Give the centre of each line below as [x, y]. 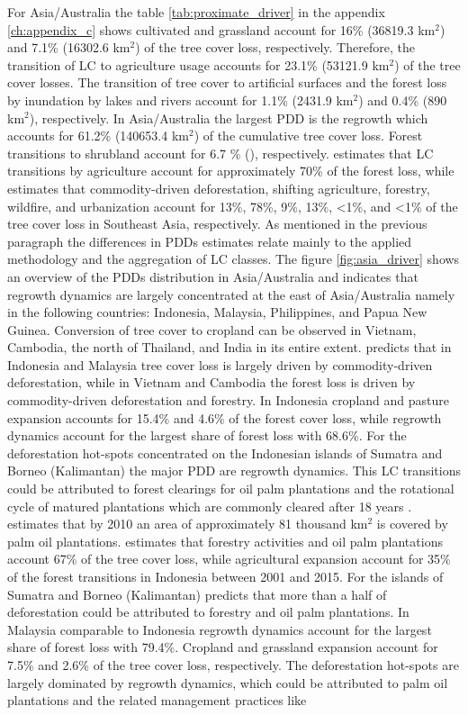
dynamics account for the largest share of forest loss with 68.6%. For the [207, 435]
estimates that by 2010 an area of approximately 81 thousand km [188, 524]
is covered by [412, 524]
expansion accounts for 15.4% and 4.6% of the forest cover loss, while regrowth [225, 417]
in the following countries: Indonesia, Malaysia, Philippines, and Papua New [217, 312]
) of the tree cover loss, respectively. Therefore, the [275, 47]
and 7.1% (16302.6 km [69, 47]
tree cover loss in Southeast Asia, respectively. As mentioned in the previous [217, 224]
